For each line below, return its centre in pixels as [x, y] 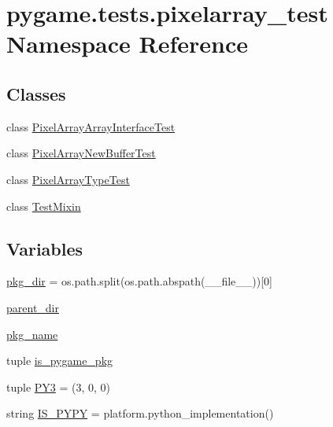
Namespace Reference [127, 44]
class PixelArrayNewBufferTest [81, 153]
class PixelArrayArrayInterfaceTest [91, 126]
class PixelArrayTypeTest [68, 179]
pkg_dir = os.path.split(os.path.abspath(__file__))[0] [139, 281]
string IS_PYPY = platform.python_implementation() [140, 413]
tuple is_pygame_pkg [60, 361]
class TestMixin [44, 206]
